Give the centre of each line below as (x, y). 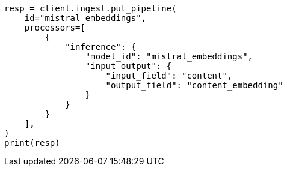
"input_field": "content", (169, 76)
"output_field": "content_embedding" (194, 85)
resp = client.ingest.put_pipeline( (91, 8)
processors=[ (55, 28)
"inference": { (101, 47)
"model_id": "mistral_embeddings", (169, 56)
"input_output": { (128, 66)
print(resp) (32, 143)
